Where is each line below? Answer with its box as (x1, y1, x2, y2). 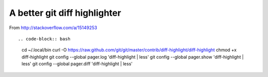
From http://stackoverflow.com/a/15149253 (9, 25, 97, 31)
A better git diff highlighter (9, 7, 122, 18)
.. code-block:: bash (18, 36, 70, 41)
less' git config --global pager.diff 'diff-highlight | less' (21, 61, 133, 67)
